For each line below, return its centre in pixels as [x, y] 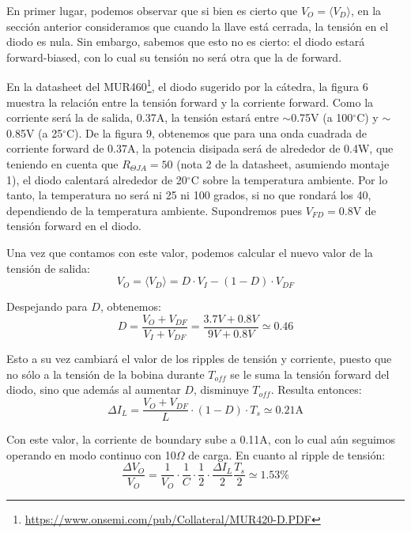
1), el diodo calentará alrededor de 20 [97, 179]
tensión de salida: [48, 268]
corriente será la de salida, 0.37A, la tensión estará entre [143, 117]
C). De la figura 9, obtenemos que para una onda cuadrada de [217, 132]
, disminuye [221, 389]
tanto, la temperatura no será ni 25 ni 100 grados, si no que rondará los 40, [189, 195]
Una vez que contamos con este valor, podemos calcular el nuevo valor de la [190, 252]
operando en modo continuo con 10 [91, 454]
